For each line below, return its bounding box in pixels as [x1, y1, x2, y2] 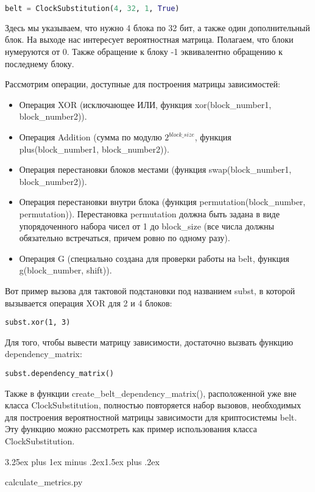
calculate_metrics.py [5, 476, 83, 488]
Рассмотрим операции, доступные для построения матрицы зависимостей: [5, 78, 280, 90]
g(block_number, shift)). [19, 264, 112, 277]
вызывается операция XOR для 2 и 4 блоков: [5, 296, 172, 309]
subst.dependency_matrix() [5, 369, 114, 378]
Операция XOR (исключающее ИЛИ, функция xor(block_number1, [19, 98, 272, 110]
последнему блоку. [5, 57, 74, 70]
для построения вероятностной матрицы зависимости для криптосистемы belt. [5, 410, 297, 423]
